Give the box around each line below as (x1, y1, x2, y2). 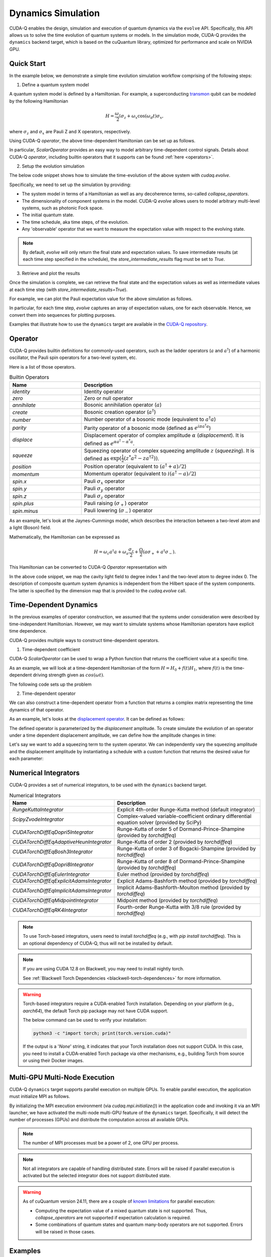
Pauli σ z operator (84, 492, 125, 500)
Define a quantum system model (22, 82, 89, 88)
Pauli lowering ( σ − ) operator (84, 507, 153, 515)
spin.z (12, 493, 27, 500)
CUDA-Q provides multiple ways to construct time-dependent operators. (9, 637, 160, 643)
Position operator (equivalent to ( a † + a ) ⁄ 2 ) (84, 462, 187, 470)
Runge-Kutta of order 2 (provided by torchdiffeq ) (117, 838, 233, 845)
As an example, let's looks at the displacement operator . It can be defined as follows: (9, 716, 185, 722)
